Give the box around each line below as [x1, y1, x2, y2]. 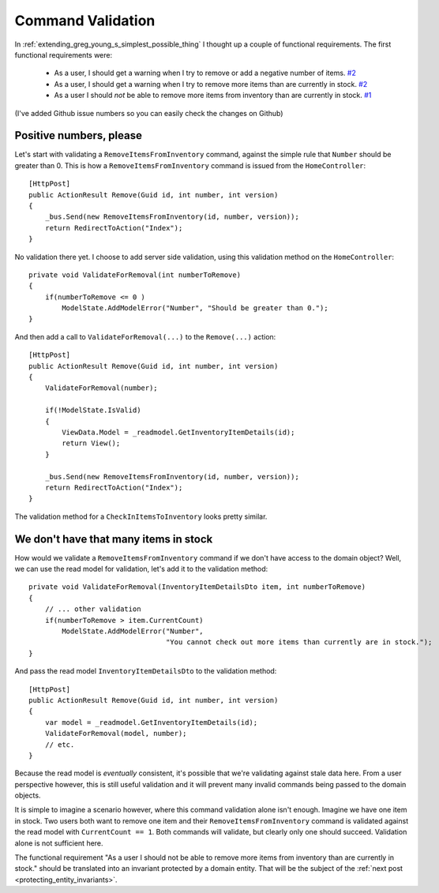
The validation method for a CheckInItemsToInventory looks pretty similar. [14, 512, 268, 521]
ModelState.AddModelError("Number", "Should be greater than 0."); [62, 304, 328, 313]
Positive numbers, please [14, 129, 142, 142]
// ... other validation [44, 605, 141, 613]
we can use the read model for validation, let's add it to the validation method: [14, 565, 268, 574]
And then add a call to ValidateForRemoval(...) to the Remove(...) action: [14, 332, 276, 341]
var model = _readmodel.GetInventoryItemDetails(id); [44, 718, 258, 726]
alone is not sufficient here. [14, 838, 103, 848]
